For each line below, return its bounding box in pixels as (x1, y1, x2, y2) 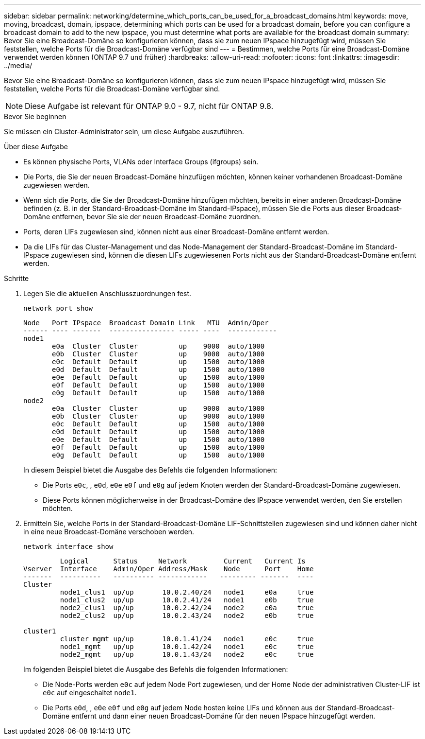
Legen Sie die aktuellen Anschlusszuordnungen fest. (23, 289, 192, 298)
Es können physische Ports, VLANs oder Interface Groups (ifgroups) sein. (23, 158, 259, 166)
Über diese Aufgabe (4, 142, 68, 151)
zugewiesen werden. (23, 181, 90, 189)
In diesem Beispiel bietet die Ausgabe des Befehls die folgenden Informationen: (23, 466, 277, 474)
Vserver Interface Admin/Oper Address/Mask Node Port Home (23, 565, 314, 573)
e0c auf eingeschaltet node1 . (43, 688, 137, 697)
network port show (23, 304, 93, 312)
